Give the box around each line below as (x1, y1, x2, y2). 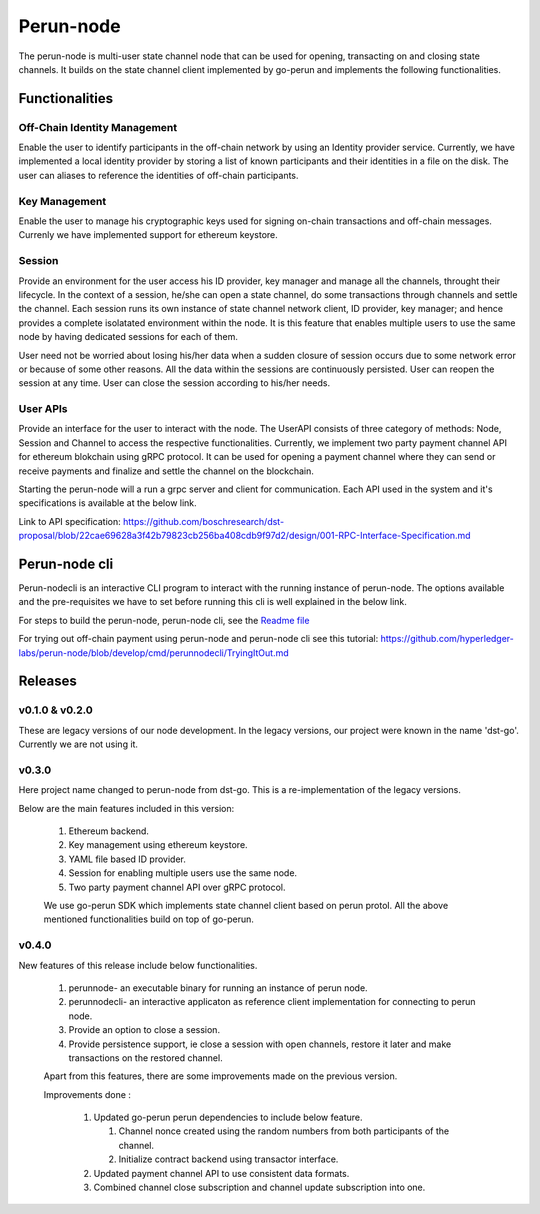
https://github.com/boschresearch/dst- (122, 515, 285, 527)
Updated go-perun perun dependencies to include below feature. (93, 1111, 364, 1124)
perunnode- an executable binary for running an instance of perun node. (68, 981, 369, 994)
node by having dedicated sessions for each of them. (18, 331, 239, 343)
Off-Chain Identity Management (18, 120, 178, 134)
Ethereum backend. (68, 825, 150, 837)
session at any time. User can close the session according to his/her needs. (18, 377, 330, 389)
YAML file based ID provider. (68, 853, 187, 865)
